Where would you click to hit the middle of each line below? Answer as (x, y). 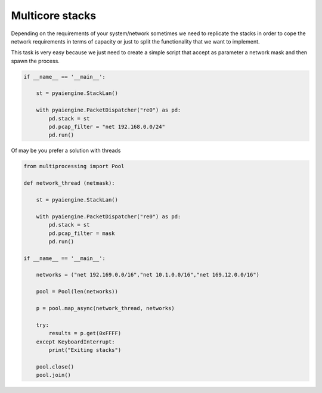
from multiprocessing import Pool (74, 166)
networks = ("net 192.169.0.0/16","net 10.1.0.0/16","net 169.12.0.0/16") (148, 275)
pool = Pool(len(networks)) (77, 292)
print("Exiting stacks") (85, 350)
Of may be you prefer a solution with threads (66, 151)
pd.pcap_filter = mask (82, 233)
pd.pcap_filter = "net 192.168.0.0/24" (107, 127)
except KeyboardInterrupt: (76, 342)
